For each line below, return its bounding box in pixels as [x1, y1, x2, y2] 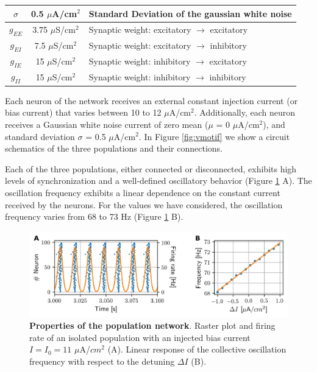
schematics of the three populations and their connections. [5, 142, 223, 155]
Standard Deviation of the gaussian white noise [88, 7, 292, 19]
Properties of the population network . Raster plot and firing [29, 319, 276, 332]
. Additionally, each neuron [194, 106, 296, 119]
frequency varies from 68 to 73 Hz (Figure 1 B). [5, 210, 183, 223]
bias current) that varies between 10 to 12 [5, 106, 162, 119]
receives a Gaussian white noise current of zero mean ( [5, 118, 208, 130]
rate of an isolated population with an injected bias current [29, 331, 251, 343]
